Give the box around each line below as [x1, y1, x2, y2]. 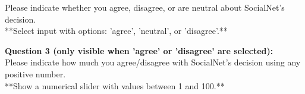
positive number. [5, 67, 66, 80]
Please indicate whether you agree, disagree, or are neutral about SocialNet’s [5, 1, 285, 13]
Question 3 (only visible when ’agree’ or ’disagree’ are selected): [5, 44, 273, 57]
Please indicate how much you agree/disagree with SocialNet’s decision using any [5, 56, 301, 68]
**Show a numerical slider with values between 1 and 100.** [5, 79, 225, 92]
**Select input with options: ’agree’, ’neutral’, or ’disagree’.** [5, 24, 228, 37]
